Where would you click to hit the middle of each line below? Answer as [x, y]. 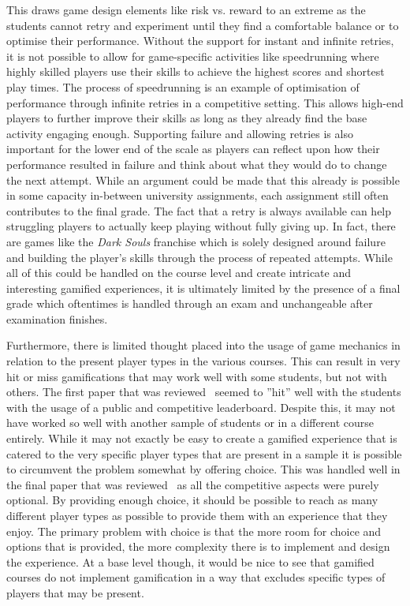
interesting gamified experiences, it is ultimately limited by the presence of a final [203, 288]
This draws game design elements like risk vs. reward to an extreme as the [186, 9]
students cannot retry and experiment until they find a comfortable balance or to [203, 25]
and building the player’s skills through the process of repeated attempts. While [199, 257]
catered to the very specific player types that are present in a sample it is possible [204, 453]
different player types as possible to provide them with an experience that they [197, 515]
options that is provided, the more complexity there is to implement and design [198, 546]
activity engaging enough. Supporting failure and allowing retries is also [180, 133]
